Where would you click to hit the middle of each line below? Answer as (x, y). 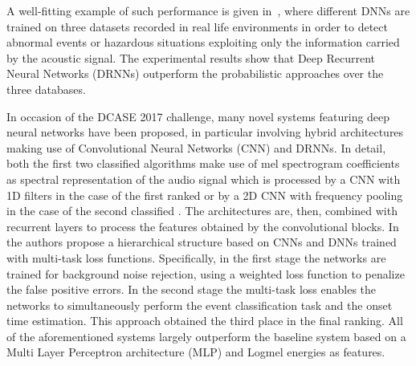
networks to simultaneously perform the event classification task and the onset (200, 305)
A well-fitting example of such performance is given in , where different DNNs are (208, 10)
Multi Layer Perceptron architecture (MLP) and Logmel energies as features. (196, 352)
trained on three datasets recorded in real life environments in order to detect (197, 26)
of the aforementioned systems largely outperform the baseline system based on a (206, 336)
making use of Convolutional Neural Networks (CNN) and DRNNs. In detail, (196, 147)
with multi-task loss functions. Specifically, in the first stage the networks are (196, 257)
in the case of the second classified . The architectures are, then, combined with (202, 211)
